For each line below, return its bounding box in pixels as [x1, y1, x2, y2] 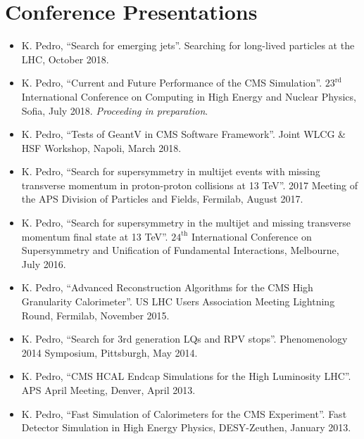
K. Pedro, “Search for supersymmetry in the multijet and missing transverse [21, 215, 351, 230]
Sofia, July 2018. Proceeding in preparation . [21, 103, 208, 117]
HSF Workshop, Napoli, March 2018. [21, 140, 182, 155]
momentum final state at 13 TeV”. [21, 229, 168, 243]
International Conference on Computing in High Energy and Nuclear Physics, [21, 89, 356, 103]
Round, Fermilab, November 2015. [21, 307, 170, 322]
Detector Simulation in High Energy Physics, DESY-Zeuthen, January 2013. [21, 420, 351, 435]
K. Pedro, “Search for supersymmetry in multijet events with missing [21, 164, 320, 179]
